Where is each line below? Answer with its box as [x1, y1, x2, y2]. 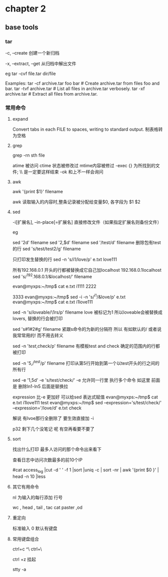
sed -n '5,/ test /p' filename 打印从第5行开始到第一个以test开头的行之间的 [12, 359, 160, 366]
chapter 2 [5, 3, 46, 15]
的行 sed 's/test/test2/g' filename [12, 246, 81, 252]
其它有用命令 [12, 483, 39, 489]
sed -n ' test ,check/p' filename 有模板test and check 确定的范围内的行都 [12, 343, 160, 349]
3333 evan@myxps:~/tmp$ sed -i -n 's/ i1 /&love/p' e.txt [12, 293, 126, 300]
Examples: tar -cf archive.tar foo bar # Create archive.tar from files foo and [5, 80, 160, 86]
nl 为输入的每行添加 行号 [12, 494, 63, 500]
